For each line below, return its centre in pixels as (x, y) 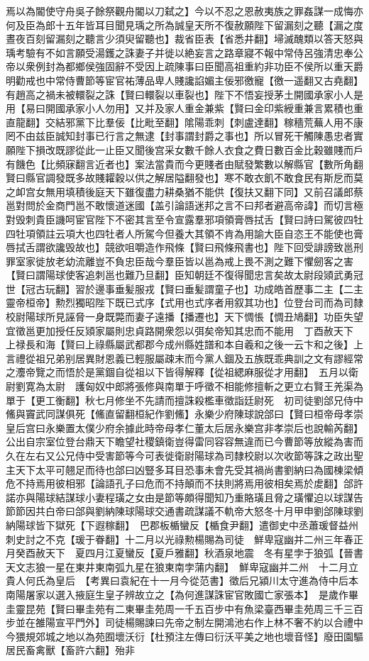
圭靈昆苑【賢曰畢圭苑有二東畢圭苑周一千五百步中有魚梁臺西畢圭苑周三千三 (180, 608)
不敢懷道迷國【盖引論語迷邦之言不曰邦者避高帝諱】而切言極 (224, 205)
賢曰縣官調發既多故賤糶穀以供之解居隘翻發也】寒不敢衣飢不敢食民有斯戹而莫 (184, 178)
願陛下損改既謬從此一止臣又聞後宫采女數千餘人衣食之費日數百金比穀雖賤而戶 (184, 149)
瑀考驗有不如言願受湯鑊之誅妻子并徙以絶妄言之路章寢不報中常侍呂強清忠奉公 (184, 52)
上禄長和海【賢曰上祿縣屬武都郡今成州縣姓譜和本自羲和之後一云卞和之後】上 (184, 344)
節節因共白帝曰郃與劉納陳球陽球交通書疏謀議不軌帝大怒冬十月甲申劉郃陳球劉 (184, 511)
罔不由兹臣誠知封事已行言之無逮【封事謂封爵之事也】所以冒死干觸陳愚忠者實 (184, 136)
